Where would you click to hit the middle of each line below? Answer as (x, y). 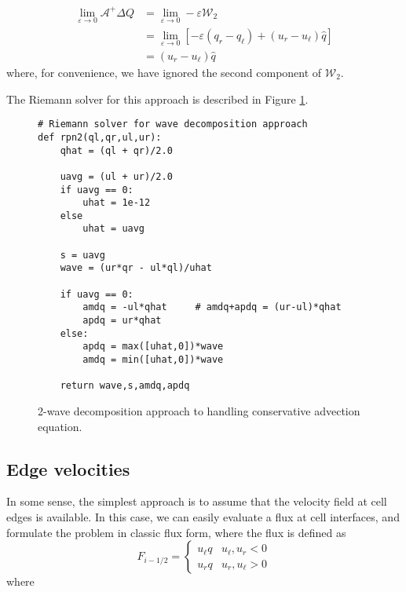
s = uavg (82, 255)
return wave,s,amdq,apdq (125, 386)
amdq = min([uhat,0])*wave (153, 360)
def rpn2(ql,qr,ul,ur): (100, 137)
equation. (60, 426)
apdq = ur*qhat (122, 321)
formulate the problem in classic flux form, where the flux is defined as (176, 532)
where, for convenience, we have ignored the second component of (164, 73)
